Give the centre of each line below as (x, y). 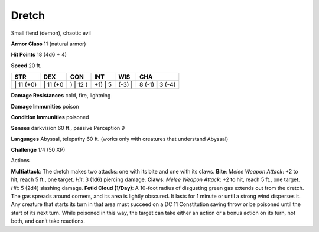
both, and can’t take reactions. (48, 221)
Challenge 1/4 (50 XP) (38, 150)
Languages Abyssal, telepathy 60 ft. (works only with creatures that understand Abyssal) (120, 139)
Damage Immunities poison (45, 106)
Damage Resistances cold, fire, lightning (61, 96)
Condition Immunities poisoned (50, 117)
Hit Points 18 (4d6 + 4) (39, 55)
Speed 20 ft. (26, 66)
